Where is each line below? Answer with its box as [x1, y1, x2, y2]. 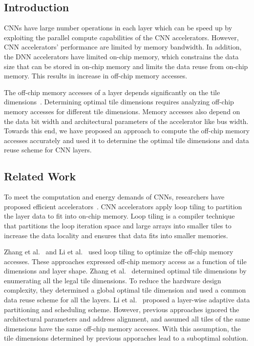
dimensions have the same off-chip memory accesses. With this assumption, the [4, 323, 241, 333]
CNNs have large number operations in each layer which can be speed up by [4, 23, 233, 33]
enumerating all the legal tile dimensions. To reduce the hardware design [4, 275, 221, 285]
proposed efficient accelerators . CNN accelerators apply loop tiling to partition [4, 201, 242, 211]
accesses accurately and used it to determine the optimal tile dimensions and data [4, 135, 249, 145]
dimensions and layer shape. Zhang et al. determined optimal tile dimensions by [4, 266, 247, 276]
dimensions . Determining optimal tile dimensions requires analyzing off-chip [4, 97, 234, 107]
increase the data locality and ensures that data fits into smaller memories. [4, 230, 228, 240]
